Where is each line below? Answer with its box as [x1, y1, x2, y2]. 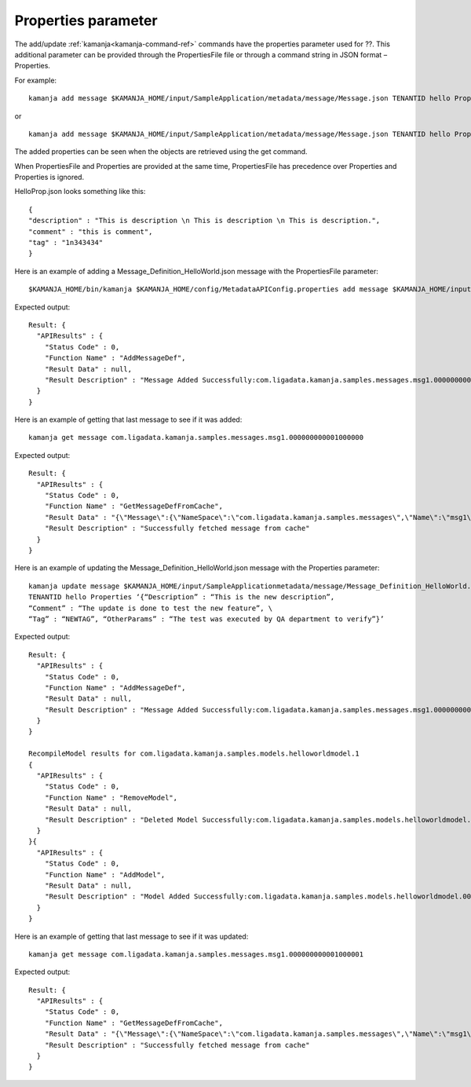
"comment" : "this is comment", [28, 227, 153, 236]
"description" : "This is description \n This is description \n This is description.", [28, 216, 381, 225]
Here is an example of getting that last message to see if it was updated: [14, 931, 249, 941]
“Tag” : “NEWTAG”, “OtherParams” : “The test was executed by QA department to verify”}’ [28, 614, 385, 624]
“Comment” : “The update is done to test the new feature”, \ [28, 603, 273, 613]
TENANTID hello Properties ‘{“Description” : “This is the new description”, [28, 593, 335, 602]
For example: [14, 75, 57, 85]
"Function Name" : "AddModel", [44, 870, 166, 879]
